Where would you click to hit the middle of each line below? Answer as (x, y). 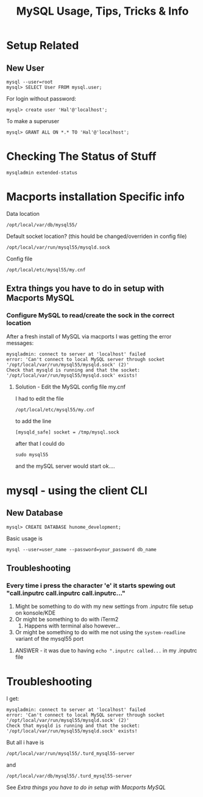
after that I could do (40, 443)
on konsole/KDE (35, 613)
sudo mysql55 (32, 455)
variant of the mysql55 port (49, 639)
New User (25, 68)
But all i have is (25, 743)
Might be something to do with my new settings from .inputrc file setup (104, 606)
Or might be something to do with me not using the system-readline (100, 632)
